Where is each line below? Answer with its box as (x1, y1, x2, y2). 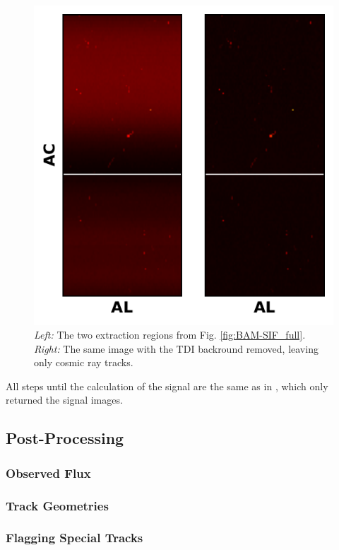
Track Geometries (6, 496, 109, 514)
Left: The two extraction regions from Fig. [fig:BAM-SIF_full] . (34, 327, 306, 342)
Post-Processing (6, 427, 124, 449)
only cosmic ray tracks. (34, 355, 133, 370)
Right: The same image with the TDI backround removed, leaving (34, 341, 319, 356)
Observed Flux (6, 464, 91, 481)
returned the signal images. (6, 392, 123, 407)
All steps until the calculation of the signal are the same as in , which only (6, 378, 328, 393)
